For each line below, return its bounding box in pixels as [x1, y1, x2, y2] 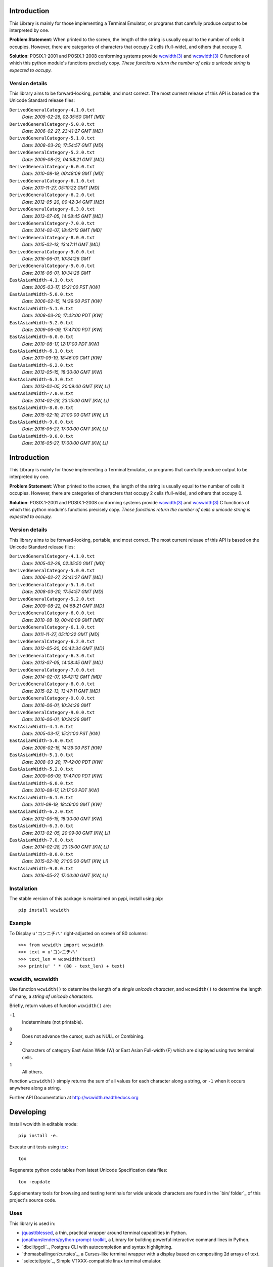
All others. [22, 1068, 43, 1074]
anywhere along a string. [9, 1085, 61, 1091]
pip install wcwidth [18, 907, 69, 913]
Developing [9, 1107, 47, 1116]
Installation [9, 885, 38, 892]
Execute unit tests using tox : [9, 1144, 68, 1150]
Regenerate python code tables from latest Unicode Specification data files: [9, 1167, 168, 1173]
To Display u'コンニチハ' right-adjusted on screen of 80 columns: [9, 930, 148, 936]
